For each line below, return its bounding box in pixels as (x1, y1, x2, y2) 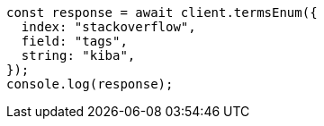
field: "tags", (21, 34, 128, 48)
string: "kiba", (21, 48, 136, 63)
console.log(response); (6, 77, 174, 91)
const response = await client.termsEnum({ (6, 5, 318, 20)
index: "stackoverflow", (21, 20, 196, 34)
